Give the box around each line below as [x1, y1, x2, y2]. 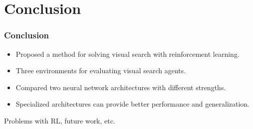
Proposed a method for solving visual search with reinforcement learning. [15, 48, 240, 59]
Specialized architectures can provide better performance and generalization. [15, 99, 250, 109]
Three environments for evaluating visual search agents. [15, 65, 186, 76]
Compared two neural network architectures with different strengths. [15, 82, 226, 92]
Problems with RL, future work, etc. [4, 115, 115, 126]
